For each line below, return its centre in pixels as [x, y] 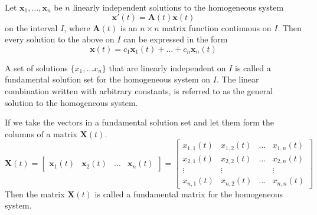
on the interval [31, 27]
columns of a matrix [41, 133]
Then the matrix [35, 193]
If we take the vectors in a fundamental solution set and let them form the [140, 122]
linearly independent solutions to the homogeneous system [178, 7]
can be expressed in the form [176, 39]
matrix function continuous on [217, 27]
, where [77, 27]
